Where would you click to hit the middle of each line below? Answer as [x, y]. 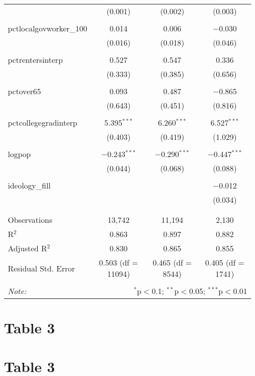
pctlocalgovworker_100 [48, 28]
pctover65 [25, 91]
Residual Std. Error [41, 268]
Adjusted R [27, 248]
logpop [19, 154]
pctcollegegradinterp [43, 122]
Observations [30, 220]
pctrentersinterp [35, 60]
